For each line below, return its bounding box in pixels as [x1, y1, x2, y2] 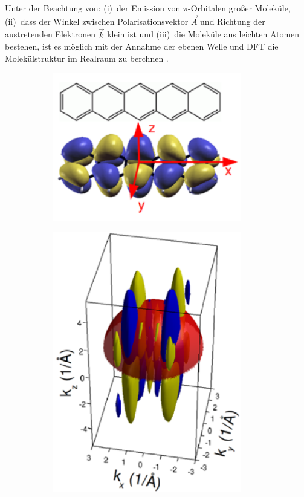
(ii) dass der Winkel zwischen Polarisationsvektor [5, 15, 189, 27]
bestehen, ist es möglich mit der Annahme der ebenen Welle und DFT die [5, 40, 279, 53]
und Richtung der [200, 15, 265, 27]
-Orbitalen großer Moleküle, [188, 2, 291, 14]
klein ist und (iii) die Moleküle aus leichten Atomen [107, 28, 300, 41]
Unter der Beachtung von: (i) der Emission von [5, 2, 181, 14]
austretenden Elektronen [5, 28, 96, 41]
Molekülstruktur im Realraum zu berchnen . [5, 51, 169, 64]
